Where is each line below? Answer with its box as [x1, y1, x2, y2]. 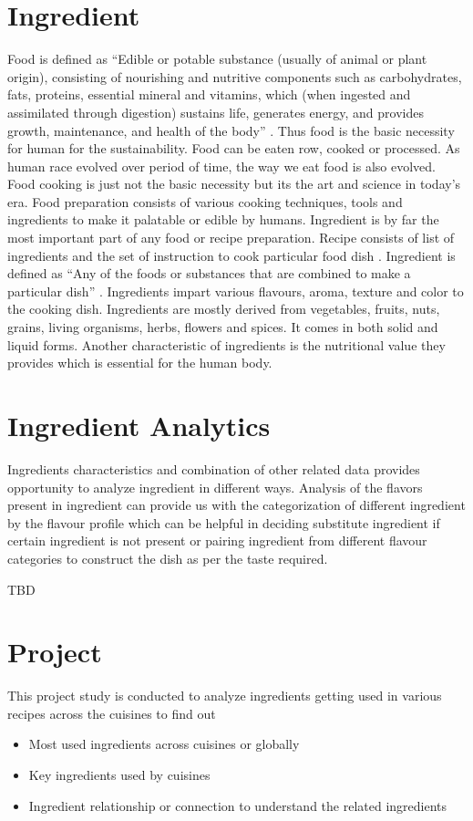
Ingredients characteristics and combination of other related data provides [7, 459, 420, 478]
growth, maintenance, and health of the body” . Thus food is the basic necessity [7, 120, 455, 140]
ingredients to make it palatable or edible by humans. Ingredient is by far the [7, 210, 439, 229]
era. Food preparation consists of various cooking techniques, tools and [7, 192, 403, 211]
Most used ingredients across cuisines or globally [28, 734, 300, 753]
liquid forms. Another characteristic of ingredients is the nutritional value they [7, 335, 446, 354]
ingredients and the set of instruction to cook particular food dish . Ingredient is [7, 245, 456, 265]
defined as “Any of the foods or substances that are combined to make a [7, 264, 411, 283]
